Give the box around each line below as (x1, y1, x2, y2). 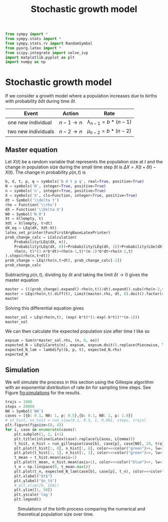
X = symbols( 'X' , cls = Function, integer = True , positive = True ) (5, 193, 137, 198)
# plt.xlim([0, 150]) (14, 483, 59, 488)
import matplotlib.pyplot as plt (5, 55, 75, 60)
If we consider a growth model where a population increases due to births (5, 93, 157, 99)
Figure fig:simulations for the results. (5, 390, 81, 396)
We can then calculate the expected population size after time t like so (5, 328, 150, 334)
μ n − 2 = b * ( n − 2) (87, 127, 131, 135)
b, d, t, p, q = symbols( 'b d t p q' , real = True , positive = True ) (5, 179, 144, 184)
